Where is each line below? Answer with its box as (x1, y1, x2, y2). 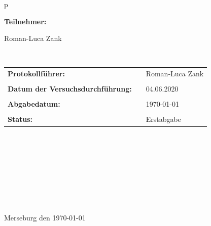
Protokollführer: (8, 68, 65, 79)
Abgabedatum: (8, 99, 60, 109)
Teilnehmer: (4, 16, 47, 26)
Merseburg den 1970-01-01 (4, 212, 86, 223)
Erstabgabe (146, 114, 181, 124)
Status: (8, 114, 33, 124)
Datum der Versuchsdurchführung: (8, 83, 132, 94)
